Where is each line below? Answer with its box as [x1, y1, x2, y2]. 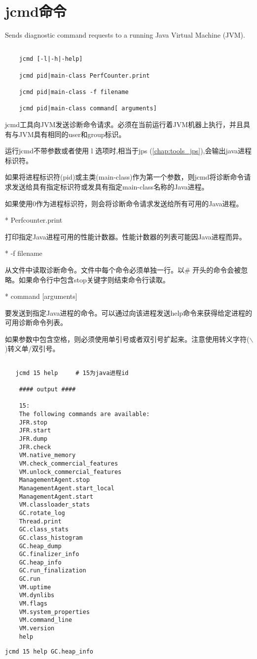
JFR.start [19, 427, 51, 434]
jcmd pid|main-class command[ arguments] [19, 105, 157, 112]
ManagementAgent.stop [19, 476, 90, 484]
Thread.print [19, 518, 62, 525]
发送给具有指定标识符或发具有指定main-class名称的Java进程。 [11, 181, 209, 191]
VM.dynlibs [19, 592, 55, 599]
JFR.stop [19, 419, 47, 426]
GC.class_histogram [19, 534, 83, 541]
